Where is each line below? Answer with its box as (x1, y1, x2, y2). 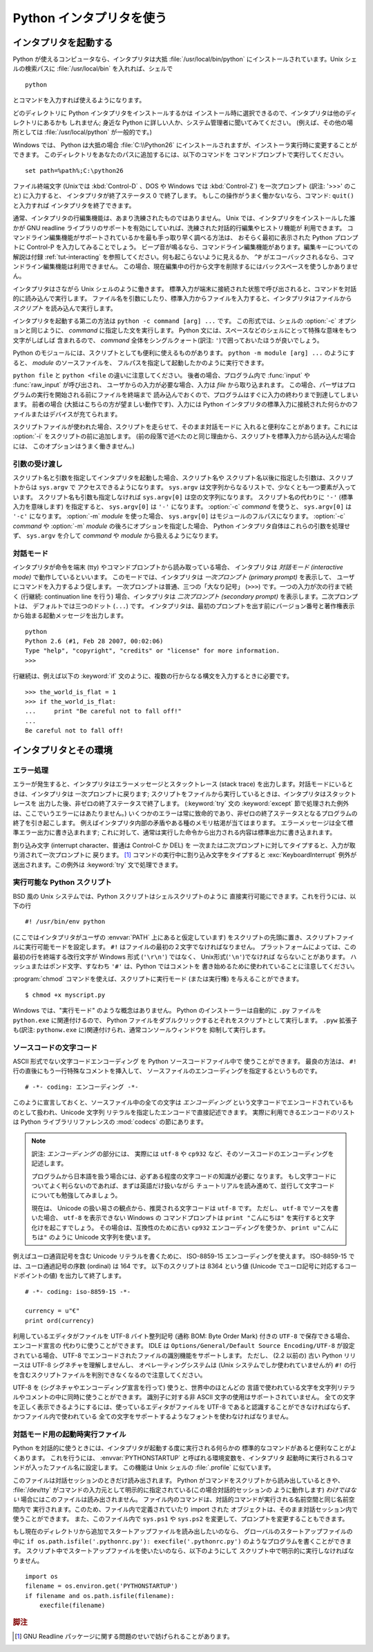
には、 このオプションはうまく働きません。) (12, 442, 135, 450)
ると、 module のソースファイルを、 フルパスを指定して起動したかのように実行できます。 (12, 358, 268, 366)
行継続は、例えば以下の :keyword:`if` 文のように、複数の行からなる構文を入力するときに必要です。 (12, 672, 294, 680)
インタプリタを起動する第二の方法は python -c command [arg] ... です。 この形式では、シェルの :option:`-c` (12, 317, 337, 325)
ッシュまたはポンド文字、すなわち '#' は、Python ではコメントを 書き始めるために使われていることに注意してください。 (12, 961, 358, 970)
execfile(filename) (39, 1602, 106, 1610)
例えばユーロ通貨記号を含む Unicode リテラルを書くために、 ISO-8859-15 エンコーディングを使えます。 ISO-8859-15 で (12, 1252, 355, 1261)
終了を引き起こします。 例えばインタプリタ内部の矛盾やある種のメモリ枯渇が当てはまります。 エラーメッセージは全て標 (12, 818, 354, 827)
